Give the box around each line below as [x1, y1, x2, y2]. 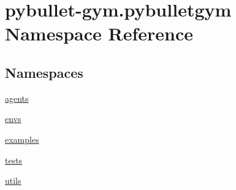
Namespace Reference [5, 21, 193, 46]
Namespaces [5, 63, 83, 82]
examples [5, 132, 39, 145]
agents [5, 91, 29, 104]
